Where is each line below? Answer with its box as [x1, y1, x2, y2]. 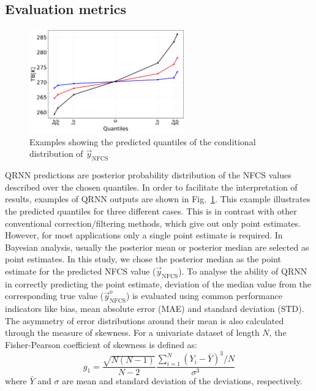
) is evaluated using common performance [126, 289, 282, 302]
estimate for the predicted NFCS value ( [5, 265, 156, 278]
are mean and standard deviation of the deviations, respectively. [62, 374, 303, 387]
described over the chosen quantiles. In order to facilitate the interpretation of [5, 180, 298, 193]
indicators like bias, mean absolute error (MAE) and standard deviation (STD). [5, 302, 304, 315]
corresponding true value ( [5, 289, 104, 302]
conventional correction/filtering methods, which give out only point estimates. [5, 216, 301, 229]
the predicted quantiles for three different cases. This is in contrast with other [5, 205, 297, 218]
